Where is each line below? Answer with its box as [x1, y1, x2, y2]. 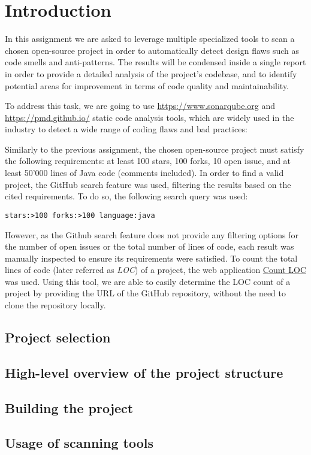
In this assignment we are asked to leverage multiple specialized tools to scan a [5, 32, 295, 45]
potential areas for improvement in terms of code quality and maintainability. [5, 79, 289, 92]
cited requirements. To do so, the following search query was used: [5, 190, 248, 202]
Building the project [5, 398, 134, 417]
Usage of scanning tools [5, 433, 154, 452]
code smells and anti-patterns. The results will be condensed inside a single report [5, 56, 306, 68]
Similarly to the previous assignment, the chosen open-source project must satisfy [5, 142, 304, 155]
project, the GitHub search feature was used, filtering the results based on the [5, 178, 291, 190]
